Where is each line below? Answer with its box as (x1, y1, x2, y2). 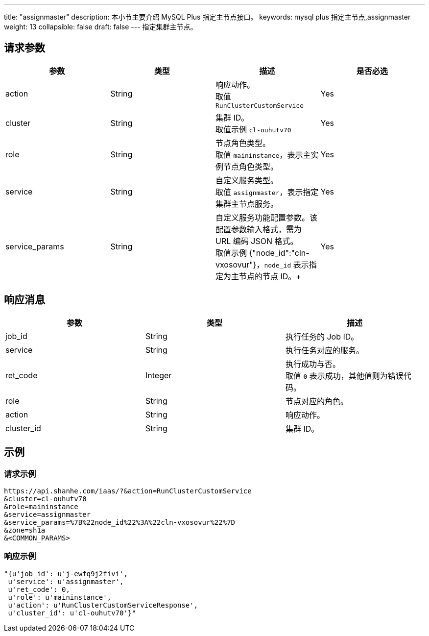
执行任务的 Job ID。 (285, 331, 359, 342)
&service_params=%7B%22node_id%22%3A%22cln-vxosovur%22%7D (4, 518, 236, 526)
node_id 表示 (264, 259, 309, 269)
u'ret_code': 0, (8, 585, 70, 593)
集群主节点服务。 (215, 198, 279, 209)
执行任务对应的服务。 (285, 345, 364, 355)
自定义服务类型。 (215, 175, 279, 185)
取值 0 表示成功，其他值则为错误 (285, 370, 404, 381)
